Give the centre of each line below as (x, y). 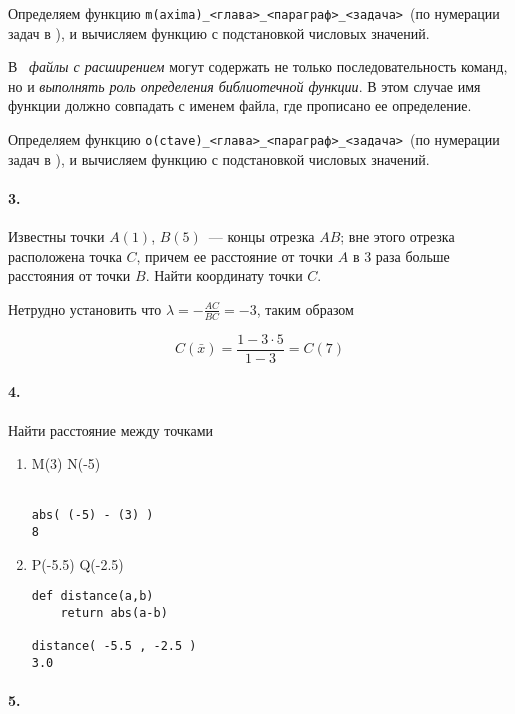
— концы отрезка (261, 236)
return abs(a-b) (114, 612)
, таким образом (305, 308)
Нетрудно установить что (85, 308)
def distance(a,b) (92, 596)
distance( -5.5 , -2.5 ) (114, 646)
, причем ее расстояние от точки (235, 255)
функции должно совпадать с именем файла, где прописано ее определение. (240, 105)
